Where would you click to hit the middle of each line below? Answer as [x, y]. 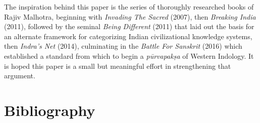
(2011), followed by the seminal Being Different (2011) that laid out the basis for [129, 26]
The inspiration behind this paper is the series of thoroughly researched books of [129, 7]
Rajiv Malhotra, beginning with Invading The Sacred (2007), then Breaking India [130, 16]
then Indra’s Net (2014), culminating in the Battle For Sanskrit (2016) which [123, 46]
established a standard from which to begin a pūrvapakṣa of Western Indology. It [129, 55]
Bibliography [50, 110]
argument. [20, 76]
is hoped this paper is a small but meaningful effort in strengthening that [118, 66]
